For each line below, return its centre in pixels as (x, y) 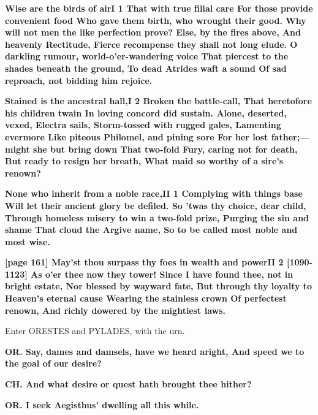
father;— (290, 136)
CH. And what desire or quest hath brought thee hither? (128, 384)
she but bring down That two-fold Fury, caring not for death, (165, 149)
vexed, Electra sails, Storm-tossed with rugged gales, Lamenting (143, 125)
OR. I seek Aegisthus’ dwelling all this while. (102, 404)
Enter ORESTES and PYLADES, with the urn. (95, 331)
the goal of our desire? (53, 363)
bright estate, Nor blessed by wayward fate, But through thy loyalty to (159, 286)
